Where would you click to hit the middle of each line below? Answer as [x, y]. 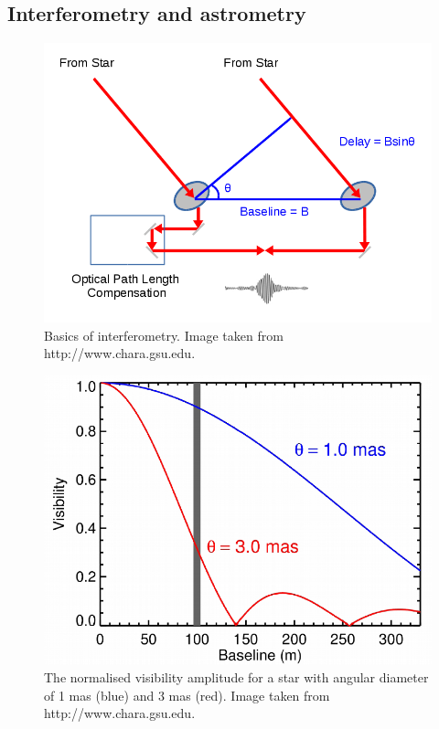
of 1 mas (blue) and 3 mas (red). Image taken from [187, 695]
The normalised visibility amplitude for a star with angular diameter [236, 677]
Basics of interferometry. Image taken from [164, 335]
